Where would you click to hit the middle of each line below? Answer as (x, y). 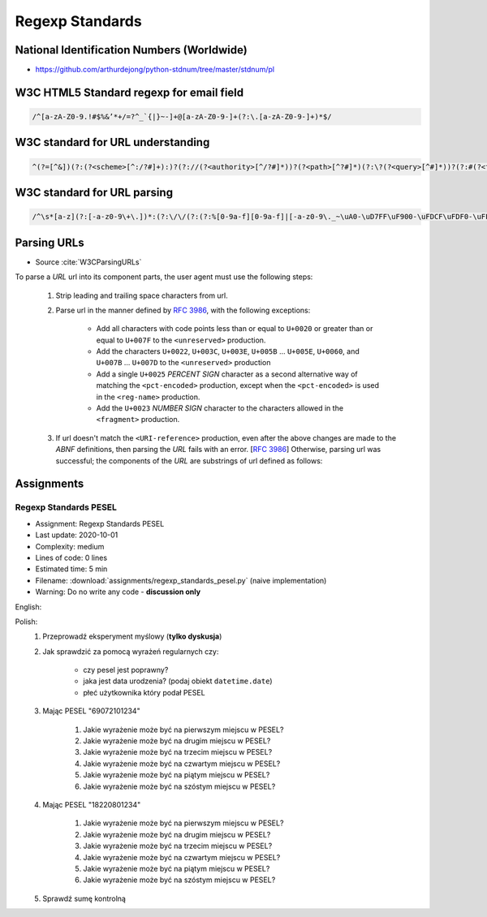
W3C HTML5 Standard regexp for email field (129, 92)
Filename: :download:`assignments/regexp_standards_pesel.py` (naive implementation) (181, 580)
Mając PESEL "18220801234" (92, 804)
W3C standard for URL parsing (94, 193)
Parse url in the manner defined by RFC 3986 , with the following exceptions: (183, 310)
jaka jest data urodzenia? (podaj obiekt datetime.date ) (178, 681)
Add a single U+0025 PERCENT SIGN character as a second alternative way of (227, 374)
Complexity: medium (70, 546)
